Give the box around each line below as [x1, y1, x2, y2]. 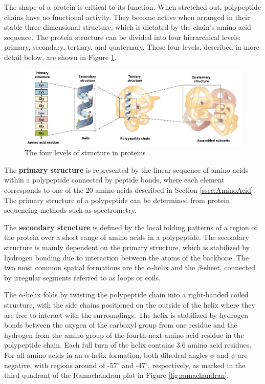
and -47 [122, 359, 146, 370]
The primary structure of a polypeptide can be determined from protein [4, 194, 230, 205]
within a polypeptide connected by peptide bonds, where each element [4, 174, 225, 185]
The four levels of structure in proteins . [25, 147, 150, 158]
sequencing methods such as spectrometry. [4, 205, 137, 215]
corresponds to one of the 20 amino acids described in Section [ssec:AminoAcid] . [4, 185, 255, 195]
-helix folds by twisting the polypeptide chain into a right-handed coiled [23, 289, 249, 300]
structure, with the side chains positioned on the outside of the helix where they [4, 299, 255, 310]
